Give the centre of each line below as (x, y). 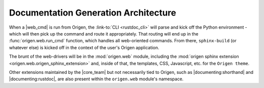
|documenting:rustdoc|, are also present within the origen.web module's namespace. (96, 79)
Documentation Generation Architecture (93, 13)
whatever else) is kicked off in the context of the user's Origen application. (84, 47)
